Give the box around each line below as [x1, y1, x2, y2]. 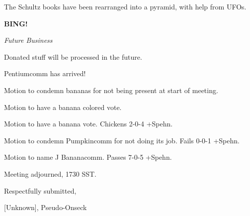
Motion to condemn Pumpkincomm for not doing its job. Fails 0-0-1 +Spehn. [4, 135, 240, 145]
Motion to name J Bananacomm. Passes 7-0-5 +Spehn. [4, 152, 172, 162]
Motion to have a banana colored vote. [4, 102, 122, 112]
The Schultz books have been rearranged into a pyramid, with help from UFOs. [4, 1, 247, 11]
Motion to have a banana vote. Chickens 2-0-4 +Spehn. [4, 118, 173, 129]
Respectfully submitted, [4, 185, 77, 196]
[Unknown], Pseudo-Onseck [4, 202, 87, 213]
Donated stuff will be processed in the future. [4, 51, 142, 62]
